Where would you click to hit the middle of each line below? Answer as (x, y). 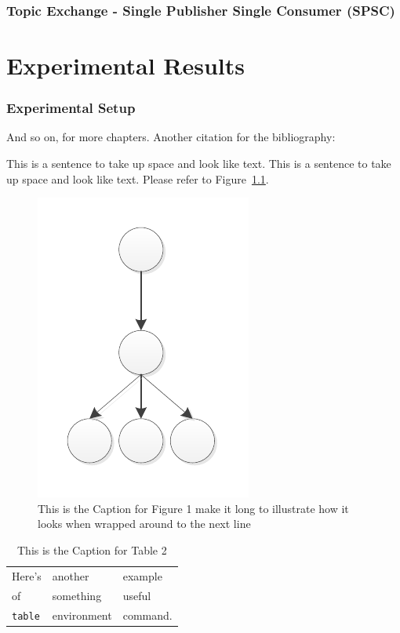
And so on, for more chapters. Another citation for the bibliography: (171, 137)
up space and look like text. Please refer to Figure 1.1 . (138, 178)
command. (147, 615)
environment (82, 615)
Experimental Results (125, 65)
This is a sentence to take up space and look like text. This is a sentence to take (199, 164)
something (77, 595)
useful (137, 595)
